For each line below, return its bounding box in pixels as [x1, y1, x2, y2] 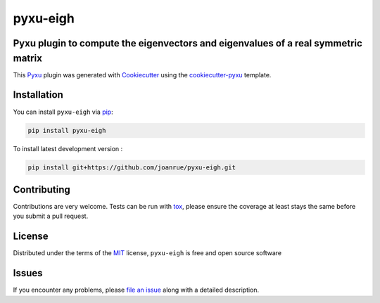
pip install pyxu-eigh [27, 127, 106, 134]
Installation [13, 89, 63, 101]
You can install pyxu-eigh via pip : [13, 108, 113, 116]
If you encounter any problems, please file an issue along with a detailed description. [13, 285, 260, 295]
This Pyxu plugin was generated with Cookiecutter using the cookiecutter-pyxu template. [13, 70, 272, 79]
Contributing [13, 183, 70, 195]
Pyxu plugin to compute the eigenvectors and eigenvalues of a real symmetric [13, 37, 362, 49]
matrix [13, 52, 42, 64]
